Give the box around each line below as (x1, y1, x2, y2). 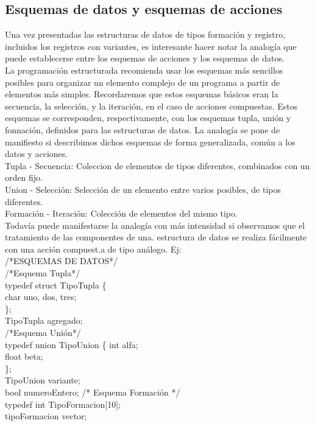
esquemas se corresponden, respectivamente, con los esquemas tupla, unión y (5, 111, 291, 124)
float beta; (5, 350, 43, 363)
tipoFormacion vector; (5, 410, 87, 422)
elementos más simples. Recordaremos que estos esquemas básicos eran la (5, 88, 278, 100)
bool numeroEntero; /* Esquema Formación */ (5, 386, 180, 399)
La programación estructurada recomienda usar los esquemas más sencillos (5, 63, 283, 76)
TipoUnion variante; (5, 374, 80, 386)
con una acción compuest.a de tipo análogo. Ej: (5, 242, 182, 255)
